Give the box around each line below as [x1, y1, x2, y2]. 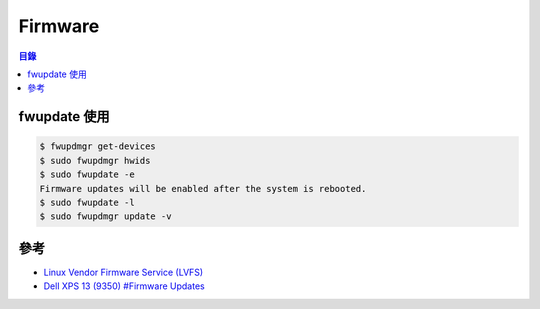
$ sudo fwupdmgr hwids [39, 155, 151, 166]
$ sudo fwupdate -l [39, 196, 135, 208]
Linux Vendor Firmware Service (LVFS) [43, 266, 204, 278]
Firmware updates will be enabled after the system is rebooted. [39, 183, 367, 194]
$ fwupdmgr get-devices [39, 141, 157, 152]
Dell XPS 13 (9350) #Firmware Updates [43, 280, 205, 292]
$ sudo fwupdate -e [39, 169, 135, 180]
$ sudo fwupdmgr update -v [39, 211, 172, 222]
